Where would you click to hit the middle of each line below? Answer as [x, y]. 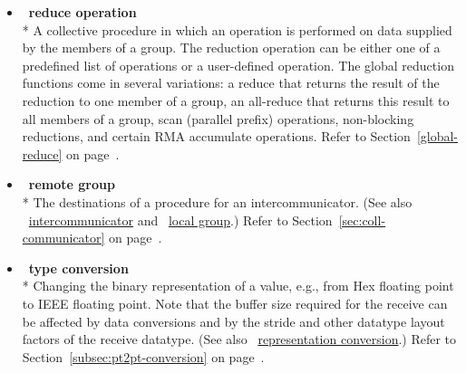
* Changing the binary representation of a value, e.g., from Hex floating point [238, 286]
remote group [72, 184]
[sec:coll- [362, 220]
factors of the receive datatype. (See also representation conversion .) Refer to [239, 339]
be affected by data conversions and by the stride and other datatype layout [233, 321]
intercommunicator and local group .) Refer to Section [180, 220]
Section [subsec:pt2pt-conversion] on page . [143, 356]
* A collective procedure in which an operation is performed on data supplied [237, 29]
